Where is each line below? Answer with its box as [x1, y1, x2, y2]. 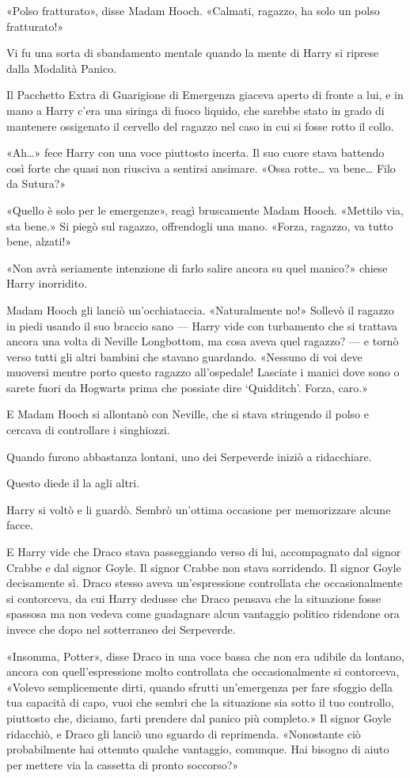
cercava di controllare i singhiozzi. [6, 421, 170, 438]
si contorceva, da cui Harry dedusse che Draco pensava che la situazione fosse [6, 589, 382, 606]
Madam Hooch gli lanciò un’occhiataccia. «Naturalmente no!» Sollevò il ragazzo [6, 301, 394, 318]
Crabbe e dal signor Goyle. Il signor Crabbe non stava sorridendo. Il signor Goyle [6, 559, 401, 575]
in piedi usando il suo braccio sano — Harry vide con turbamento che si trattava [6, 317, 398, 334]
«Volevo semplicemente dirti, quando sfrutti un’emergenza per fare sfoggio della [6, 678, 393, 695]
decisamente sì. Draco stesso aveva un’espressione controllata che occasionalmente [6, 574, 403, 591]
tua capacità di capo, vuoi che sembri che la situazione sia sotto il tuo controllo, [6, 694, 394, 711]
